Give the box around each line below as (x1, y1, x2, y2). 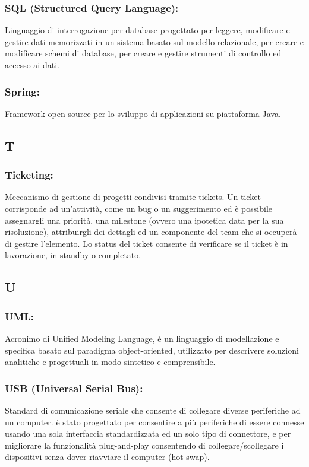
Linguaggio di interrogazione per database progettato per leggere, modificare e (5, 24, 290, 36)
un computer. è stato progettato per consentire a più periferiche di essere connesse (5, 415, 304, 428)
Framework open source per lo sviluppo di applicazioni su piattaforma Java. (5, 107, 281, 119)
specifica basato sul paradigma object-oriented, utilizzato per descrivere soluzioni (5, 344, 299, 356)
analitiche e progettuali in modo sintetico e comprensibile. (5, 355, 216, 368)
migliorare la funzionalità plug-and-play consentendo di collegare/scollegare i (5, 439, 284, 451)
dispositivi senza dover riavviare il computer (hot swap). (5, 450, 210, 463)
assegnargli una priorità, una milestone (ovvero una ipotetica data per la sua (5, 214, 284, 226)
